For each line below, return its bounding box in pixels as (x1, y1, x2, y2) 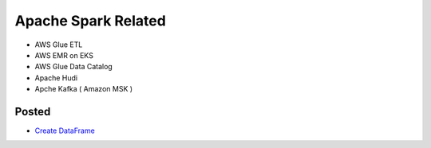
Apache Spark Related (14, 12, 167, 29)
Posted (14, 104, 51, 119)
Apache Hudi (34, 72, 78, 83)
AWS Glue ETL (34, 40, 83, 49)
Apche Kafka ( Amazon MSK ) (34, 84, 133, 94)
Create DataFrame (34, 126, 95, 135)
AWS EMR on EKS (34, 50, 93, 60)
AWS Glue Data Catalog (34, 62, 113, 72)
